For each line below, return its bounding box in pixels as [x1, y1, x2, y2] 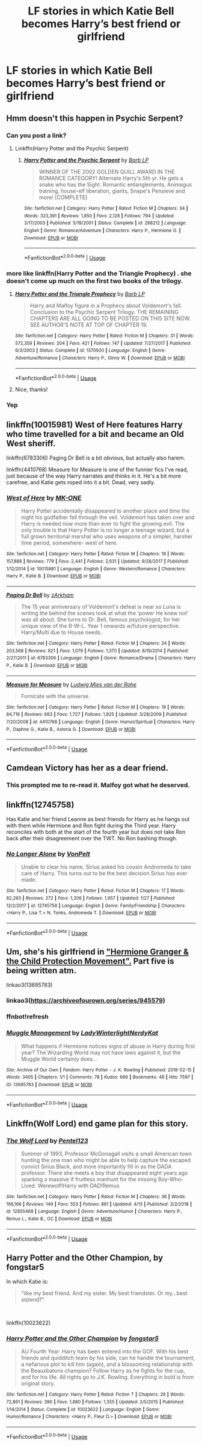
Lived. [20, 1182, 37, 1189]
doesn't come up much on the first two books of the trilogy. [6, 277, 183, 285]
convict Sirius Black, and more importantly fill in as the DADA [20, 1163, 172, 1170]
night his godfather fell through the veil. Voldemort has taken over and [20, 514, 195, 521]
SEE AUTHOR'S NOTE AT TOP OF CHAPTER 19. [29, 321, 148, 328]
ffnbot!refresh [6, 1012, 49, 1021]
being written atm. [6, 965, 77, 976]
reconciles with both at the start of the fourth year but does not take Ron [6, 828, 186, 835]
